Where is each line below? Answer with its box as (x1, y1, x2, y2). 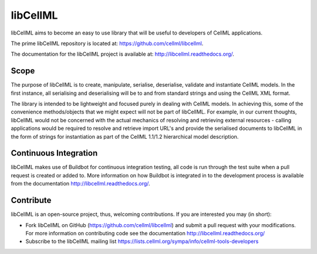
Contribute (11, 195, 52, 205)
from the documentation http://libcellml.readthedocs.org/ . (11, 180, 150, 187)
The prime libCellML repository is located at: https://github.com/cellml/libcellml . (11, 40, 204, 47)
